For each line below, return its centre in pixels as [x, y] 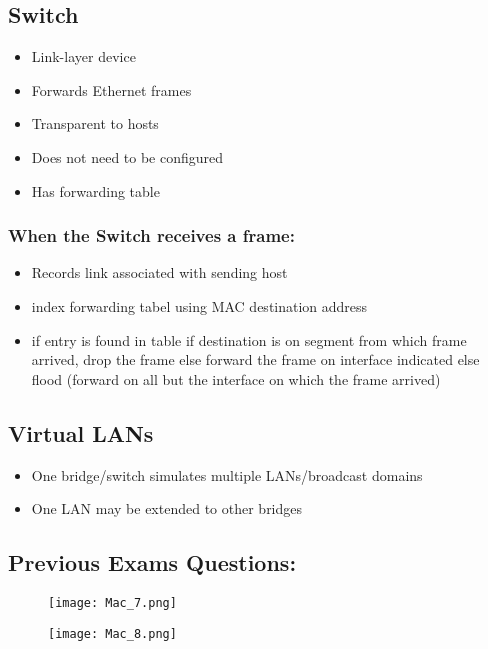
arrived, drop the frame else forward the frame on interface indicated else [255, 359]
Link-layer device [83, 56]
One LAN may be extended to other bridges [167, 508]
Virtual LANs [81, 432]
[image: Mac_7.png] [112, 602]
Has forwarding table [95, 190]
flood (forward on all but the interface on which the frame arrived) [236, 378]
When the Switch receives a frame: [151, 235]
